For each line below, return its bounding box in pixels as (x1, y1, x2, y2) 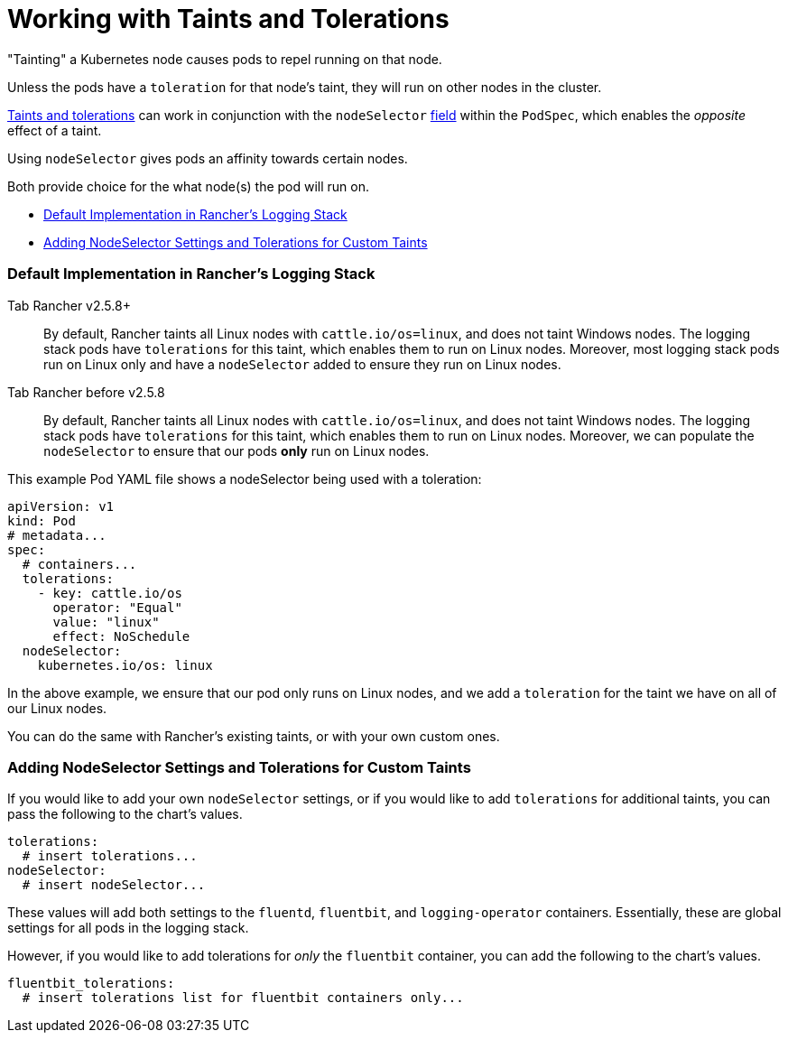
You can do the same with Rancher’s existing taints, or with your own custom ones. (7, 728, 500, 744)
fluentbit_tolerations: (7, 976, 175, 991)
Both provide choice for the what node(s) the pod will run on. (7, 178, 370, 194)
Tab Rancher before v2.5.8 (7, 384, 165, 400)
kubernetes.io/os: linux (37, 657, 213, 673)
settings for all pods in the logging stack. (7, 920, 249, 936)
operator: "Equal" (52, 599, 182, 615)
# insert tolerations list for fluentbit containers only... (22, 990, 464, 1006)
